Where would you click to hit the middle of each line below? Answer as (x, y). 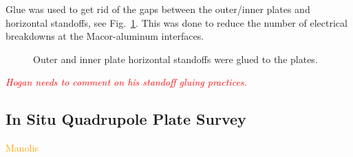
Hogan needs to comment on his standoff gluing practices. (126, 82)
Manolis (22, 148)
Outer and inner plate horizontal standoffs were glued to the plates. (175, 59)
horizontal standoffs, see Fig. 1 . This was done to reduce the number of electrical (176, 22)
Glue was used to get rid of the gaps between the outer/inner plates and (158, 9)
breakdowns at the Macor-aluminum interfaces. (105, 36)
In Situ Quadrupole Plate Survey (126, 119)
